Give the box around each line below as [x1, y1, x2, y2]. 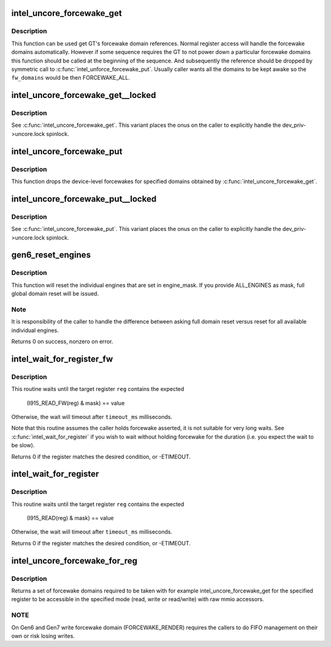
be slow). [11, 442, 35, 449]
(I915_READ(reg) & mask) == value [26, 515, 114, 522]
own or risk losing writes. [11, 632, 75, 640]
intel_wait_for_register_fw [11, 354, 113, 364]
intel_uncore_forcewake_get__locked [11, 90, 156, 100]
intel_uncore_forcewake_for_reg [11, 555, 138, 566]
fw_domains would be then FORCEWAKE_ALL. [11, 74, 130, 81]
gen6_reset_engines [11, 250, 91, 260]
